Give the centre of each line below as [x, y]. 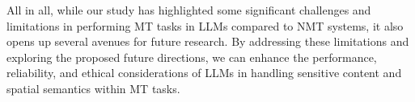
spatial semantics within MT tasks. [93, 88]
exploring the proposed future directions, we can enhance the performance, [192, 57]
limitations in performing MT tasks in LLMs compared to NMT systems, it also [205, 25]
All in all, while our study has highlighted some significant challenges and [189, 10]
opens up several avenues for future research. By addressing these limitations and [208, 41]
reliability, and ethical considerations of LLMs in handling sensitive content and [204, 73]
